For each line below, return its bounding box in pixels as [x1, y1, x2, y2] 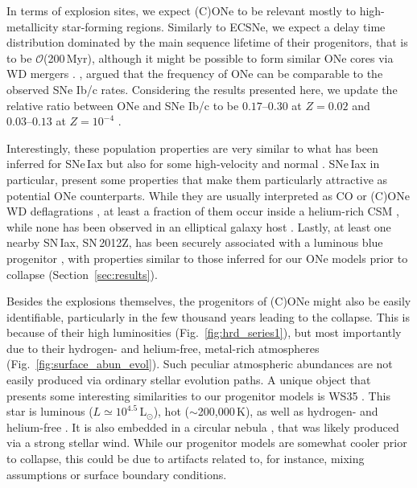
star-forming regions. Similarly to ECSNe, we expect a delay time [62, 18, 386, 35]
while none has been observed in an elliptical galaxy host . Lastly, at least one [6, 218, 391, 235]
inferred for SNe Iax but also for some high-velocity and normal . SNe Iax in [6, 155, 380, 172]
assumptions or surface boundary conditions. [6, 465, 227, 482]
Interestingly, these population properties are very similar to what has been [6, 139, 378, 156]
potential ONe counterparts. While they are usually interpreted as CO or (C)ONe [6, 187, 410, 203]
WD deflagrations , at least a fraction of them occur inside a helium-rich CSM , [6, 203, 399, 219]
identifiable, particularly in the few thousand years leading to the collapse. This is [6, 308, 411, 325]
